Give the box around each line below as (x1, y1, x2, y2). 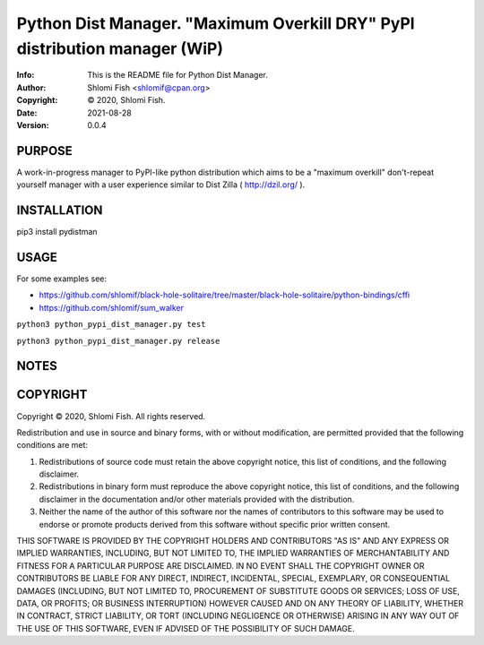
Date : (16, 107, 38, 118)
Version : (16, 119, 49, 130)
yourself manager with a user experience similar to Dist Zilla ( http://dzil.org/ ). (16, 179, 306, 190)
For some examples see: (16, 273, 108, 284)
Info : (16, 70, 35, 81)
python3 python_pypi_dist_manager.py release (16, 336, 220, 346)
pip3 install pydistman (16, 227, 98, 237)
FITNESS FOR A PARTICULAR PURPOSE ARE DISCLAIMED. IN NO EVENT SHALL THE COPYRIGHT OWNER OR (16, 560, 425, 571)
